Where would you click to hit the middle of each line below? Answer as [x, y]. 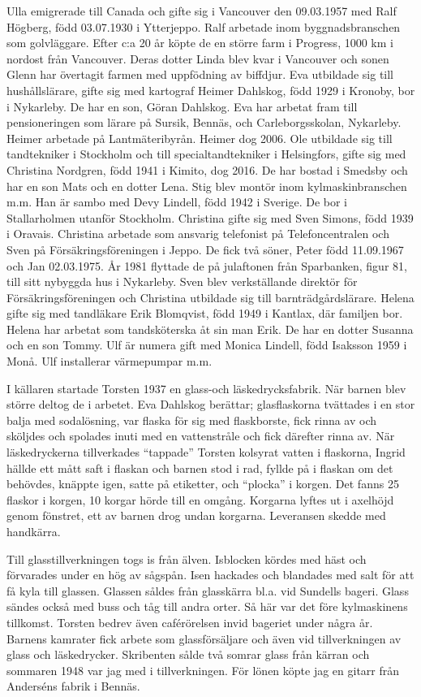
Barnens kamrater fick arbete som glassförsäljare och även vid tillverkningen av [204, 638]
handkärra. [34, 531]
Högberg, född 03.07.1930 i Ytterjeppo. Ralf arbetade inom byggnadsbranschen [204, 26]
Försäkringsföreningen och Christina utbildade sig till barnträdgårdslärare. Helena [210, 297]
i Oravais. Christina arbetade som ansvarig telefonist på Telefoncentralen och [198, 234]
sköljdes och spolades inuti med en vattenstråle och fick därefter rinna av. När [201, 436]
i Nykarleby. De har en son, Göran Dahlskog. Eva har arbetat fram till [182, 106]
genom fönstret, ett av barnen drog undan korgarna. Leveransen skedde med [196, 515]
